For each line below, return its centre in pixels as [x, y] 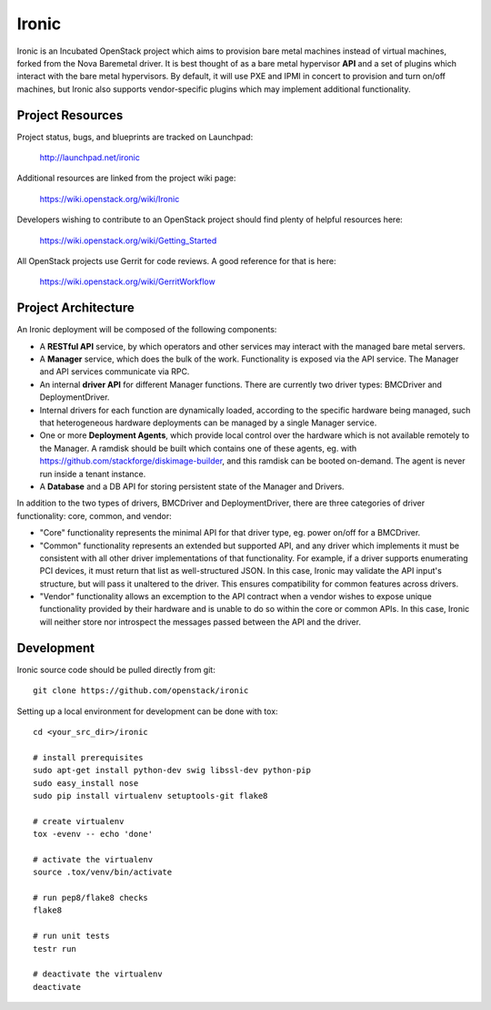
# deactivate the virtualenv [98, 974]
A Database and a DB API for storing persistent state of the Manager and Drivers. [192, 486]
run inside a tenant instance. [93, 474]
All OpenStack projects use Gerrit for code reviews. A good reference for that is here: [176, 260]
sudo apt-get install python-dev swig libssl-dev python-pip [172, 770]
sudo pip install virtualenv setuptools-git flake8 [150, 796]
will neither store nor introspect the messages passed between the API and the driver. [200, 622]
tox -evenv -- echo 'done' [93, 834]
